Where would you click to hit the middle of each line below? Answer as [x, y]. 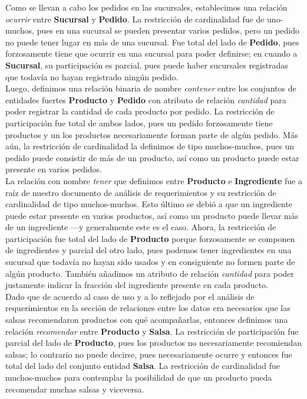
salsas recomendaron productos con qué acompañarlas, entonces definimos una [147, 320]
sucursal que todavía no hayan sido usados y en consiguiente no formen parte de [150, 262]
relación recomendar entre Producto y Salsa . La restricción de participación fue [152, 331]
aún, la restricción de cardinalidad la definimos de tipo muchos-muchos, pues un [150, 146]
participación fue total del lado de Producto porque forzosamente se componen [150, 238]
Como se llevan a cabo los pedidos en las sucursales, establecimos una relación [146, 7]
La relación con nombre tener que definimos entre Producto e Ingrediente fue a [154, 180]
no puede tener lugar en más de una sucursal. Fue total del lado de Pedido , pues [152, 42]
